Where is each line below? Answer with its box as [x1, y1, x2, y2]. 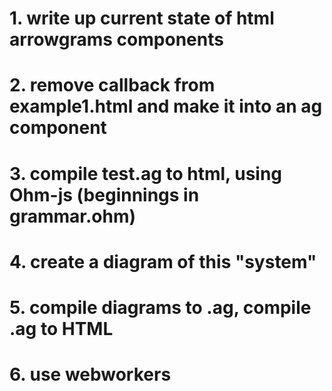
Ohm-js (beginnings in [9, 183, 200, 206]
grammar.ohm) [9, 205, 137, 227]
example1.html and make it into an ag [9, 95, 323, 118]
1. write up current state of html [9, 7, 275, 30]
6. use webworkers [9, 363, 172, 386]
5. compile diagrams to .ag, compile [9, 296, 312, 319]
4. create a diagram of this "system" [9, 250, 317, 273]
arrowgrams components [9, 28, 224, 51]
